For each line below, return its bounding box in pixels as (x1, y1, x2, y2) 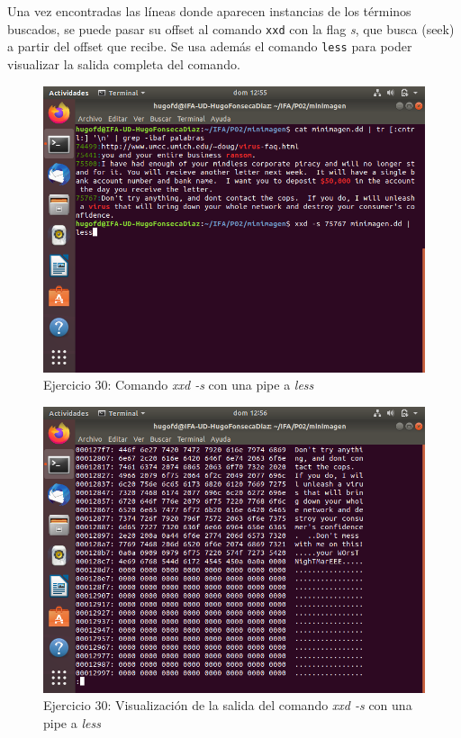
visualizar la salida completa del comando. (7, 54, 240, 73)
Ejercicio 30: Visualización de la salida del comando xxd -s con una (43, 696, 412, 715)
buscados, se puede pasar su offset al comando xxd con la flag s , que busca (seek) (7, 19, 455, 38)
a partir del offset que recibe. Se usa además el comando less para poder (7, 37, 412, 56)
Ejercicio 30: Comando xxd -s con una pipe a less (43, 375, 314, 394)
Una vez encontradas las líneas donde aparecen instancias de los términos (7, 2, 411, 20)
